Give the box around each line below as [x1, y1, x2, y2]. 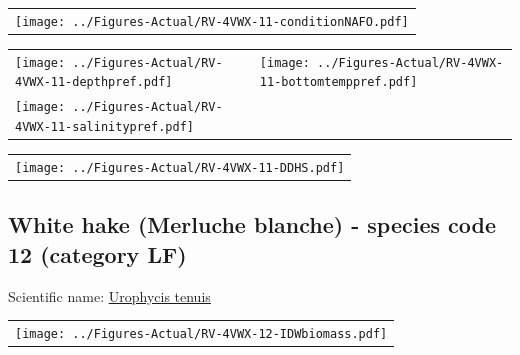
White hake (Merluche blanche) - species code [8, 209, 497, 240]
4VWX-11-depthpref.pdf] [15, 75, 173, 90]
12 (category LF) [8, 238, 187, 269]
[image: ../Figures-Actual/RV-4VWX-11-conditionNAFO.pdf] [15, 14, 409, 29]
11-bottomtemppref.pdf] [259, 75, 418, 90]
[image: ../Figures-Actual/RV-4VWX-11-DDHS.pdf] [15, 160, 345, 175]
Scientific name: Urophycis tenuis [8, 285, 211, 306]
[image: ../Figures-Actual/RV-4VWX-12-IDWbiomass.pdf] [15, 326, 388, 341]
